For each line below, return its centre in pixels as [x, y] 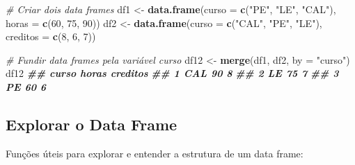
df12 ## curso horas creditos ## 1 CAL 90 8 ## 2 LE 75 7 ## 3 [172, 73]
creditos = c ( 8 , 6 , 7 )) [51, 36]
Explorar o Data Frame [92, 124]
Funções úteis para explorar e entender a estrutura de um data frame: [155, 153]
